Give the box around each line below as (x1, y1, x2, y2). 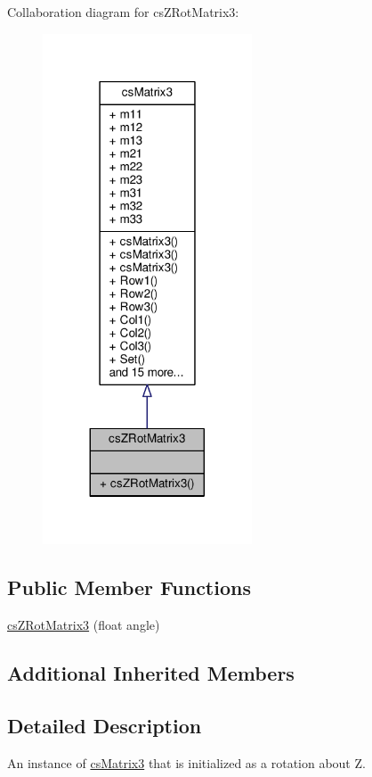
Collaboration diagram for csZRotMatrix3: (7, 3, 239, 21)
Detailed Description (7, 712, 202, 740)
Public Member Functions (7, 574, 251, 601)
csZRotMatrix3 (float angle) (7, 616, 160, 634)
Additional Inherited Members (7, 659, 295, 687)
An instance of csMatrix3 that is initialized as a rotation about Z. (7, 753, 366, 772)
